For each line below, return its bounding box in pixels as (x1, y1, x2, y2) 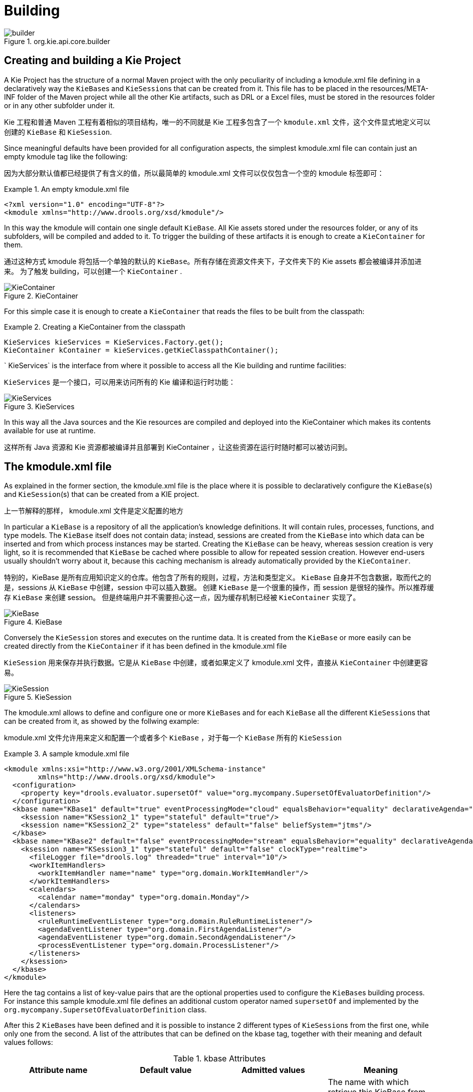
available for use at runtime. (4, 426, 96, 435)
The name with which (328, 1077, 409, 1087)
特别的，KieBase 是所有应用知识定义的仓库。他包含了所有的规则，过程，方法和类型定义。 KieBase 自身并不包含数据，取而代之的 (4, 573, 431, 582)
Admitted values (241, 1065, 305, 1075)
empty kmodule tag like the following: (4, 152, 128, 161)
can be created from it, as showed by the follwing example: (4, 717, 199, 726)
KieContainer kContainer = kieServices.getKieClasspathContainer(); (4, 346, 279, 354)
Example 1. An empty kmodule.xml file (4, 184, 129, 193)
